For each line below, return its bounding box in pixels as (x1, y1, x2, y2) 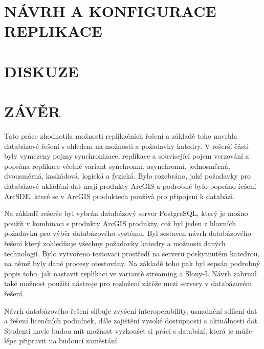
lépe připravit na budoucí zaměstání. (4, 335, 119, 346)
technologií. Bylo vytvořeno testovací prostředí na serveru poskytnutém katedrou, (4, 248, 260, 258)
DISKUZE (4, 60, 79, 81)
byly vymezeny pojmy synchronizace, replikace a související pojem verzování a (4, 150, 249, 161)
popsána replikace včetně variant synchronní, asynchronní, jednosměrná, (4, 160, 230, 171)
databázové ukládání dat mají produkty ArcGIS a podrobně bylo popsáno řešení (4, 181, 256, 191)
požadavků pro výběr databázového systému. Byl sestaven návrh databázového (4, 228, 251, 238)
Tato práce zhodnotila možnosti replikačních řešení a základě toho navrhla (4, 130, 237, 141)
